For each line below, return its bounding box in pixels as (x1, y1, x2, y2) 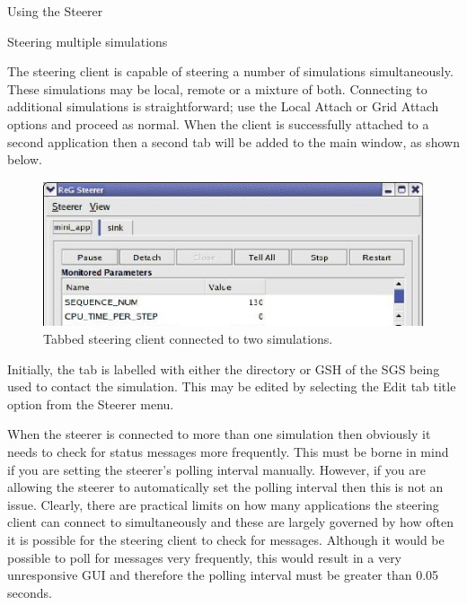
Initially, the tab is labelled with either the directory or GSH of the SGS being (7, 359, 440, 378)
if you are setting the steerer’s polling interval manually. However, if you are (7, 460, 426, 478)
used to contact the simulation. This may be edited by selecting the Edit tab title (7, 377, 456, 396)
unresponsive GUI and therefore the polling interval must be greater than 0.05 (7, 566, 439, 584)
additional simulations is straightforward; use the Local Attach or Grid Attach (7, 97, 439, 116)
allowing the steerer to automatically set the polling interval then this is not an (7, 478, 444, 496)
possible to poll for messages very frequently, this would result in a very (7, 548, 402, 566)
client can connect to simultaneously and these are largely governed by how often (7, 513, 454, 531)
